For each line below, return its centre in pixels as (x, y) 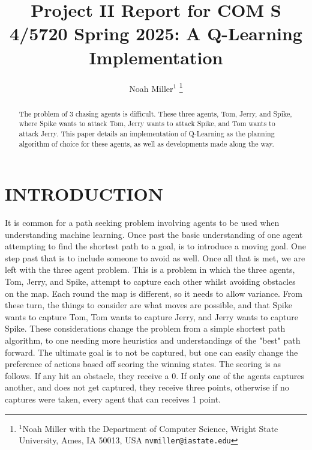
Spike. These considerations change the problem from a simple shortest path (145, 328)
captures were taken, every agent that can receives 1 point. (113, 399)
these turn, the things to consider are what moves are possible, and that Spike (148, 305)
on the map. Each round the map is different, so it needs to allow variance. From (154, 293)
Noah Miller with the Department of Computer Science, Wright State (150, 428)
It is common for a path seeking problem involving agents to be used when (142, 223)
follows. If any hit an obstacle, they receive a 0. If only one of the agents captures (154, 375)
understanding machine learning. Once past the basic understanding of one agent (154, 234)
